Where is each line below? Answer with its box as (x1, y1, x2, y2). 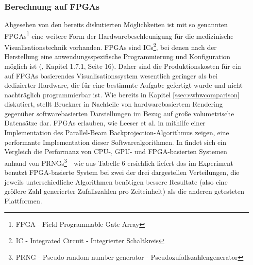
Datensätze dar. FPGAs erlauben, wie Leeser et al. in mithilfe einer (4, 118, 205, 128)
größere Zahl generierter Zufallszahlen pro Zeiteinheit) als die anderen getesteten (4, 186, 244, 196)
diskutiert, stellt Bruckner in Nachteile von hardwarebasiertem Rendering (4, 99, 223, 109)
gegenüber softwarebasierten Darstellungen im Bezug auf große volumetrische (4, 108, 234, 118)
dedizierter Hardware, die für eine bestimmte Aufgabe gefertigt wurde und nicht (4, 80, 243, 90)
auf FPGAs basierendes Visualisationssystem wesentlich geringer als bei (4, 70, 218, 80)
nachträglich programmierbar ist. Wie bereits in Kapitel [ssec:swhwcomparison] (4, 89, 240, 99)
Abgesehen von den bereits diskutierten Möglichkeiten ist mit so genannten (4, 19, 228, 30)
